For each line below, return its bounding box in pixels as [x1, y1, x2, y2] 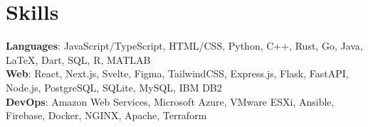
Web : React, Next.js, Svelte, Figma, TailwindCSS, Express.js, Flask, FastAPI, [6, 66, 349, 81]
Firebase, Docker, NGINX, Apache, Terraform [6, 108, 207, 123]
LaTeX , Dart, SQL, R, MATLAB [6, 52, 151, 67]
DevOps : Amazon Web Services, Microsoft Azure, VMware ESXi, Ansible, [6, 94, 335, 109]
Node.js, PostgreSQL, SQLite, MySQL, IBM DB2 [6, 79, 222, 94]
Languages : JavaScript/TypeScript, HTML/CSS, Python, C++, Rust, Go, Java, [6, 38, 363, 53]
